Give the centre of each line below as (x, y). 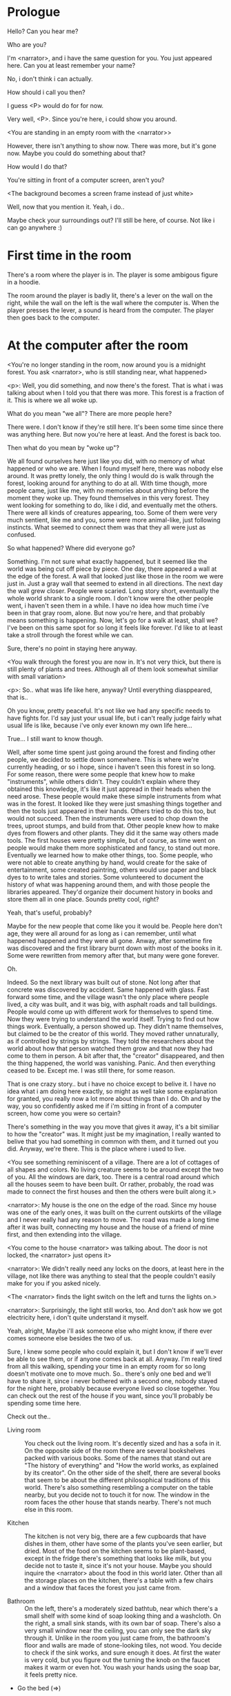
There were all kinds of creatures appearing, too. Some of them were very (112, 512)
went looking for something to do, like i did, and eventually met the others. (112, 505)
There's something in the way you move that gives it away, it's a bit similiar (113, 1127)
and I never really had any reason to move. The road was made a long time (113, 1219)
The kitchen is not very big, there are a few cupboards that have (115, 1536)
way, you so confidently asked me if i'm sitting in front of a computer (105, 1106)
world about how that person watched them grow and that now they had (110, 1048)
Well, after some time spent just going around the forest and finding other (111, 752)
